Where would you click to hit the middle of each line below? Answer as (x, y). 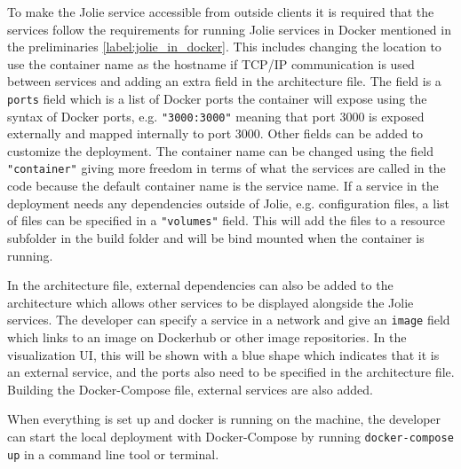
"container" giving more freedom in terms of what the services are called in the (227, 168)
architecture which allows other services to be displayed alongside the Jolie (211, 302)
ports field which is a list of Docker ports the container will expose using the (217, 98)
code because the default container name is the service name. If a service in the (223, 186)
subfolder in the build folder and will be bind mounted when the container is (216, 237)
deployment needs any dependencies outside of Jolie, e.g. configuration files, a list (229, 203)
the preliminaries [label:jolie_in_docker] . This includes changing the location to (224, 47)
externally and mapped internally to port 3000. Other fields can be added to (215, 133)
